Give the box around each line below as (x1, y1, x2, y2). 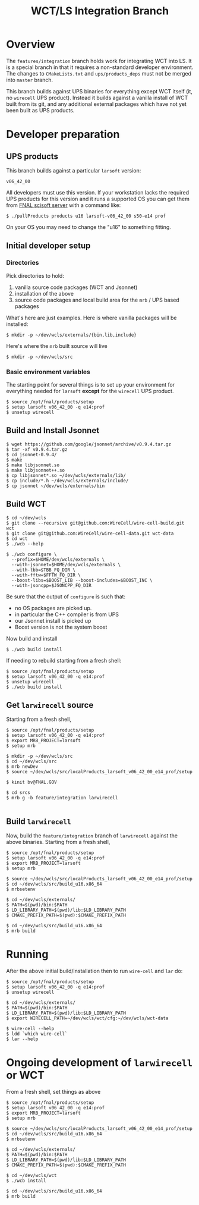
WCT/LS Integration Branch (30, 4, 169, 18)
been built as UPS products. (6, 106, 75, 114)
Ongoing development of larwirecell (6, 1056, 193, 1069)
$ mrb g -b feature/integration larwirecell (6, 795, 118, 801)
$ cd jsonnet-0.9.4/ (6, 451, 58, 457)
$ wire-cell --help (6, 1026, 55, 1032)
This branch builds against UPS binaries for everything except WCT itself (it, (6, 87, 193, 95)
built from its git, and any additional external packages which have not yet (6, 100, 187, 108)
